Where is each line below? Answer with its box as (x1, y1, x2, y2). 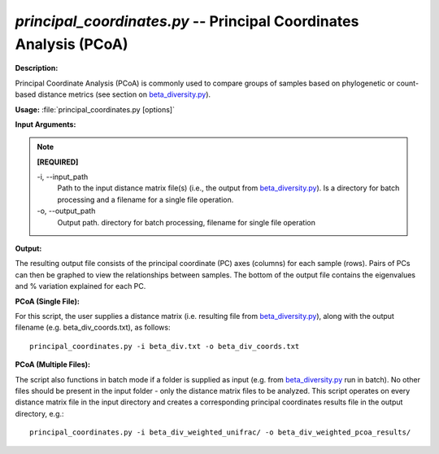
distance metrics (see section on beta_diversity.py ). (37, 89, 211, 99)
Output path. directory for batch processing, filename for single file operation (57, 217, 316, 227)
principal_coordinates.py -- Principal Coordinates (15, 12, 359, 30)
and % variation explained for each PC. (15, 282, 146, 291)
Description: (15, 63, 59, 73)
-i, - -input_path (37, 172, 89, 182)
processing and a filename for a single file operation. (57, 194, 234, 204)
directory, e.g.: (15, 408, 64, 418)
